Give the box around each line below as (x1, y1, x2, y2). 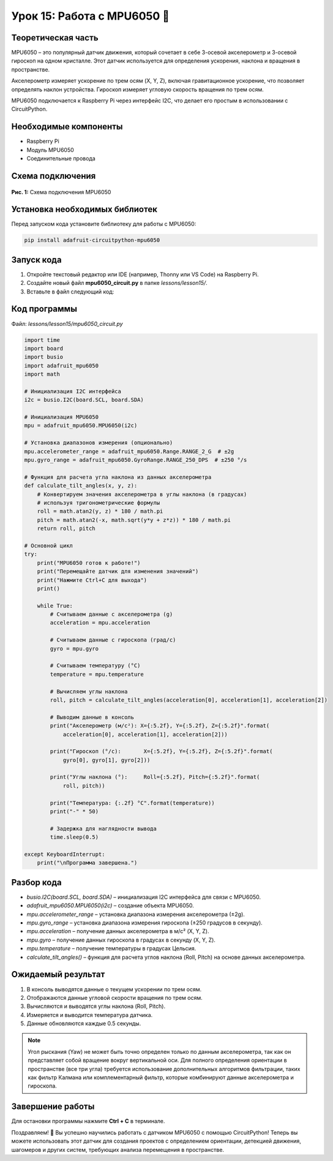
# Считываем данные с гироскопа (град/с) (50, 637, 176, 643)
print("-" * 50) (50, 808, 99, 815)
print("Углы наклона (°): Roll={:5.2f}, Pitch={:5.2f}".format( (50, 774, 260, 781)
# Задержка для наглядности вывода (50, 825, 157, 832)
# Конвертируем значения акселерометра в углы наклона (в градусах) (37, 491, 247, 497)
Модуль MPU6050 (26, 146, 75, 153)
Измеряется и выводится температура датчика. (26, 1011, 153, 1018)
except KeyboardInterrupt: (24, 851, 105, 858)
